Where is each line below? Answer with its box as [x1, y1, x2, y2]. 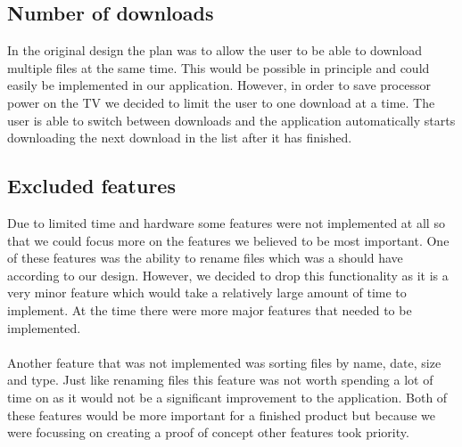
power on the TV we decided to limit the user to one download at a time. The [7, 93, 435, 111]
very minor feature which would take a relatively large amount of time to [7, 283, 407, 302]
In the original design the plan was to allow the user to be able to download [7, 41, 423, 60]
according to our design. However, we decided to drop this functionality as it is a [7, 265, 449, 284]
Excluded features [7, 172, 176, 199]
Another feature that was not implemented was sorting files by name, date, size [7, 353, 441, 371]
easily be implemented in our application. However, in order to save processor [7, 76, 431, 94]
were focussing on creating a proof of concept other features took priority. [7, 423, 409, 442]
